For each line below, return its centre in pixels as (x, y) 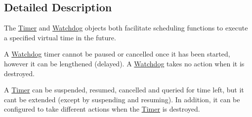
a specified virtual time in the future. (60, 37)
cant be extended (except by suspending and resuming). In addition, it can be (122, 99)
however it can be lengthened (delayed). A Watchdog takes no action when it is (124, 63)
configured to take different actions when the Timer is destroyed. (102, 109)
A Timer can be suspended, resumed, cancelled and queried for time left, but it (124, 90)
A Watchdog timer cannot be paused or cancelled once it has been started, (117, 54)
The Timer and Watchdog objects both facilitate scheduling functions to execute (126, 28)
